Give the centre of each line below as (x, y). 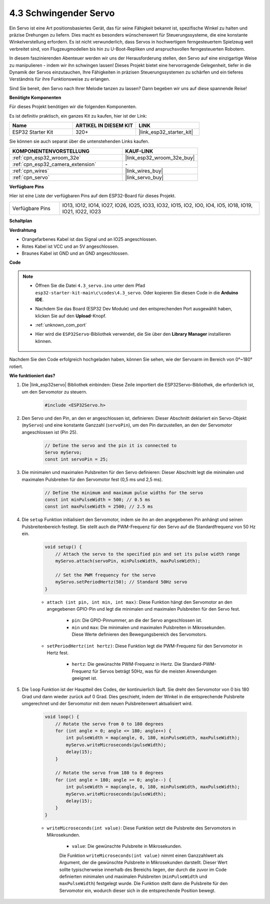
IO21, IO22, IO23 (81, 212)
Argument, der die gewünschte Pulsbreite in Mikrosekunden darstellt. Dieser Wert (143, 862)
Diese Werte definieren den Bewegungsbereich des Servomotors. (139, 634)
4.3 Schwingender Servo (62, 13)
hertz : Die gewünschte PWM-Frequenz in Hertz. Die (126, 664)
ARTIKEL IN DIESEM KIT (104, 126)
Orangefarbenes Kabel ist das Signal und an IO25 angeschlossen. (89, 239)
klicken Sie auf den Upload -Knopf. (71, 316)
